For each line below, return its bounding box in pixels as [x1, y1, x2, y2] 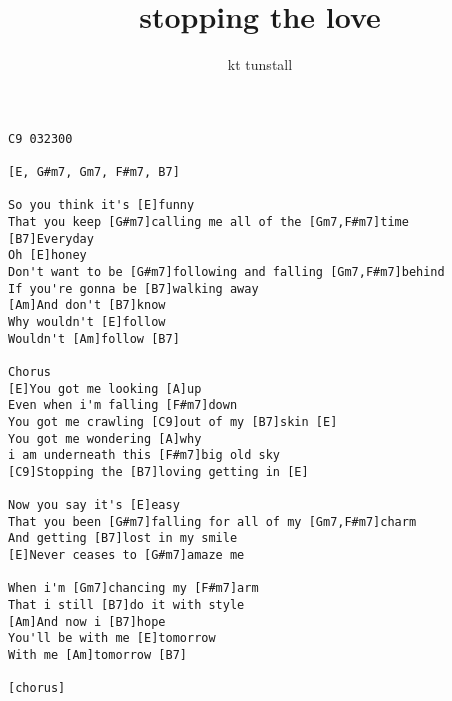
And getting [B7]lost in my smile [8, 531, 238, 546]
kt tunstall [227, 54, 293, 75]
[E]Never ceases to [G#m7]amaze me [8, 548, 245, 563]
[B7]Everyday [8, 231, 94, 246]
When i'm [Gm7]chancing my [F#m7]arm [8, 581, 259, 596]
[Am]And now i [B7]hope [8, 614, 166, 629]
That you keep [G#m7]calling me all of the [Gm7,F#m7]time [8, 215, 409, 229]
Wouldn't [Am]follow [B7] [8, 331, 180, 346]
